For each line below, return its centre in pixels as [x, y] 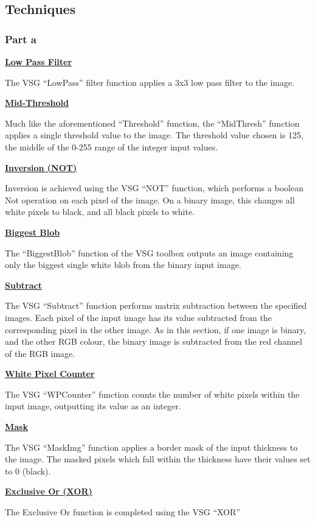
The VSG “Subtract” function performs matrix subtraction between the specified [156, 305]
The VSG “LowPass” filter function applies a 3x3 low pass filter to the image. [150, 82]
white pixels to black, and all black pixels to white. [100, 212]
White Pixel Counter [50, 374]
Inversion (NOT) [41, 167]
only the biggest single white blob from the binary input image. [123, 265]
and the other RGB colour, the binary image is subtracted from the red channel [154, 341]
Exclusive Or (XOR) [49, 491]
